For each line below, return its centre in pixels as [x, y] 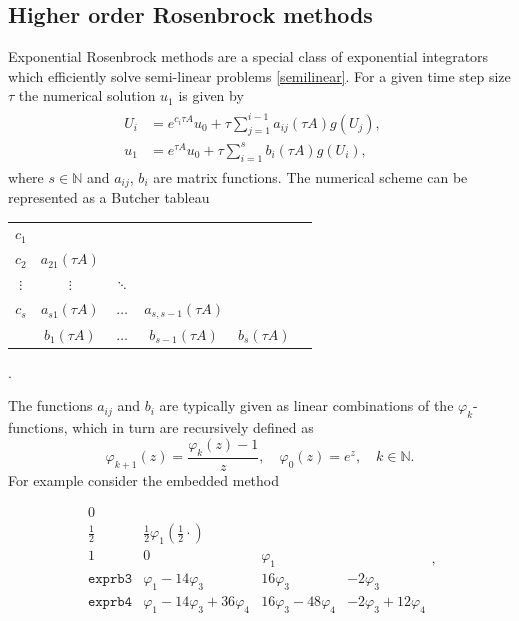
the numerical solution [87, 95]
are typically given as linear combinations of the [306, 405]
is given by [211, 95]
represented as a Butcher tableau [109, 197]
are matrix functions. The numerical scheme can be [310, 176]
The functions [50, 405]
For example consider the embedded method [144, 479]
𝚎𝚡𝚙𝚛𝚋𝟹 [109, 579]
